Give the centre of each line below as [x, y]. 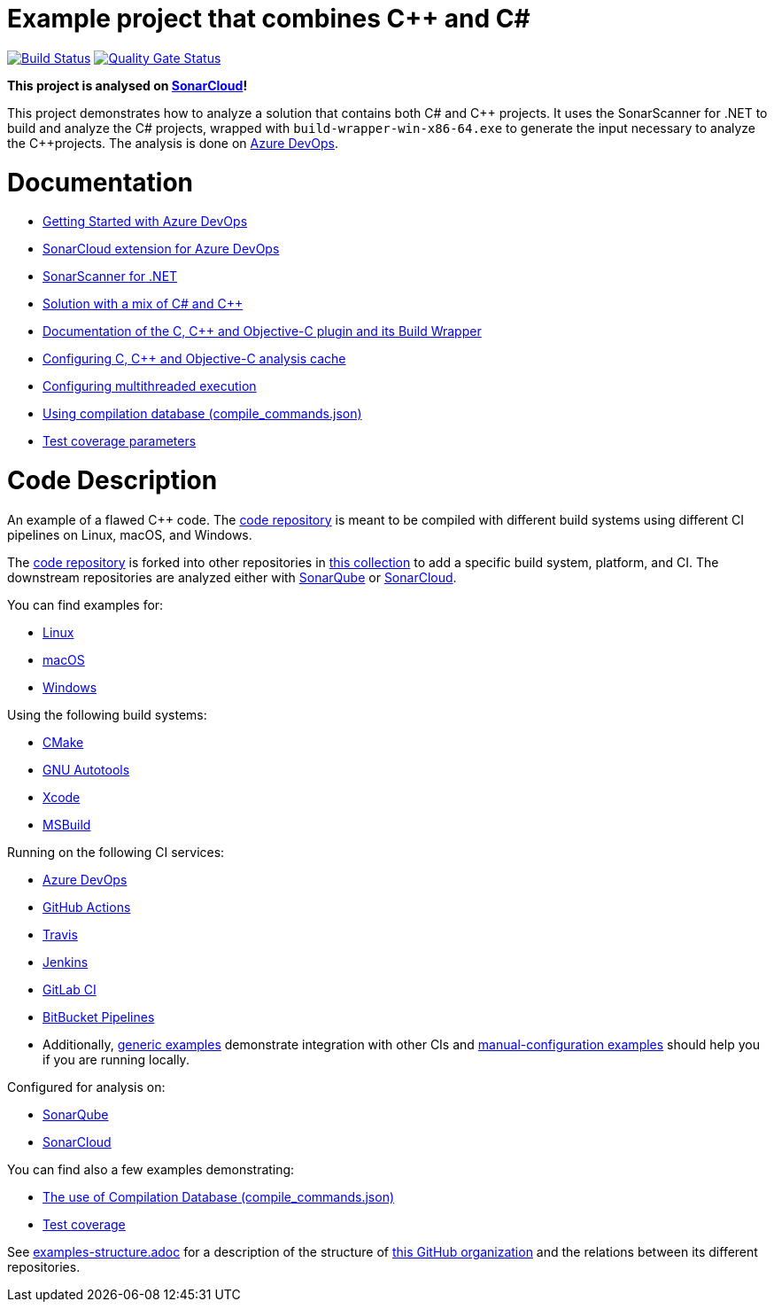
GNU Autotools [86, 769]
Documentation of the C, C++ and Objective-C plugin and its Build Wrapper [262, 331]
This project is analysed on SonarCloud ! [128, 85]
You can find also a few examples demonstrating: [151, 1169]
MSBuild [67, 824]
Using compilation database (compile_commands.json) [202, 414]
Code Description [112, 480]
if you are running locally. [116, 1059]
